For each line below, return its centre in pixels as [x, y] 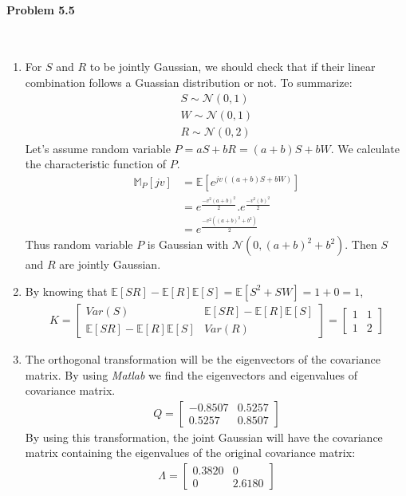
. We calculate [365, 148]
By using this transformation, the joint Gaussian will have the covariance [204, 437]
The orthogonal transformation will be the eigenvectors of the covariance [203, 359]
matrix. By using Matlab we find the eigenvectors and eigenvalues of [191, 374]
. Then [361, 244]
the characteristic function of [96, 164]
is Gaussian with [188, 244]
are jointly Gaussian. [110, 264]
